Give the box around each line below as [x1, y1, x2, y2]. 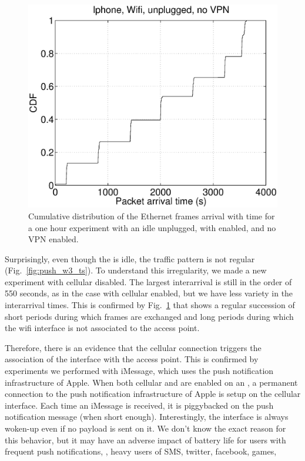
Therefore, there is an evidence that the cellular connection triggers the [5, 341, 262, 353]
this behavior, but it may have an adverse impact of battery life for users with [5, 433, 286, 446]
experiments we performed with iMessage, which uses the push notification [5, 365, 274, 377]
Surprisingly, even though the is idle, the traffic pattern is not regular [5, 252, 255, 265]
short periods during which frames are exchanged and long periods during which [5, 310, 294, 322]
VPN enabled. [28, 233, 79, 245]
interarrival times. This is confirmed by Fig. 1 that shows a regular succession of [5, 299, 295, 311]
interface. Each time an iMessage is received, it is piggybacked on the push [5, 399, 274, 411]
